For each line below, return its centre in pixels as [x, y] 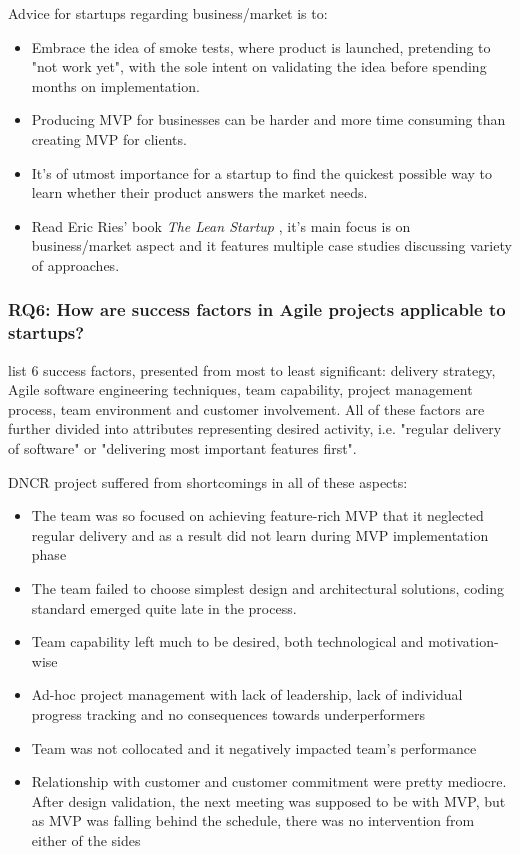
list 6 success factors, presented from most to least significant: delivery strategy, [252, 369]
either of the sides [86, 839]
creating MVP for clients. [109, 138]
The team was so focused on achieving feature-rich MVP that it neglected [257, 515]
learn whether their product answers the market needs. [199, 192]
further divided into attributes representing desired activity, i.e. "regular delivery [255, 428]
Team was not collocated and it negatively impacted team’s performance [254, 747]
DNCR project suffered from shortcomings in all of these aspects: [208, 481]
